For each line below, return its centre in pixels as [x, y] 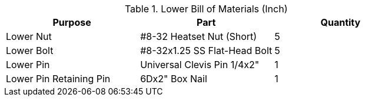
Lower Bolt [30, 51]
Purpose [72, 22]
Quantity [341, 22]
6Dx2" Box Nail [174, 79]
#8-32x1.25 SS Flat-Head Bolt [206, 51]
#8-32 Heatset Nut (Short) [199, 36]
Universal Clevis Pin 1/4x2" [200, 65]
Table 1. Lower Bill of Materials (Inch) [206, 9]
